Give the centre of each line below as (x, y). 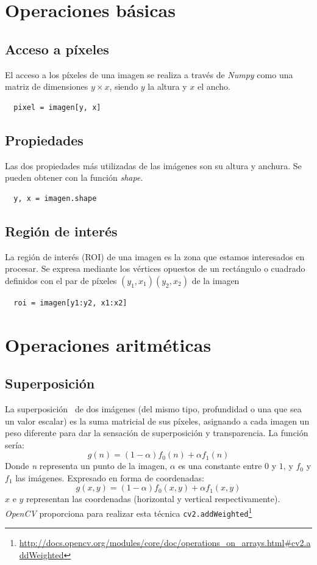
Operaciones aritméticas (108, 344)
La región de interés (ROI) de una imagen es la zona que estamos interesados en (155, 256)
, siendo (124, 86)
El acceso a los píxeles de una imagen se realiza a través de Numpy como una (149, 74)
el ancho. (214, 86)
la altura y (167, 86)
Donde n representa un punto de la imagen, (86, 466)
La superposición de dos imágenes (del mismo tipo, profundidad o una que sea (153, 408)
